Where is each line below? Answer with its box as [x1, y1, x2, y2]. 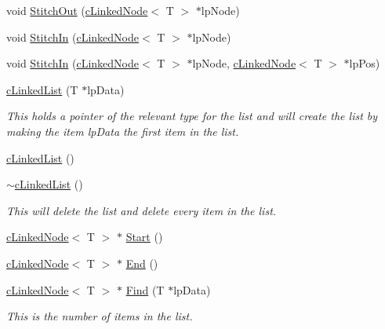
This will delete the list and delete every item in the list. [6, 202, 277, 218]
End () [125, 254, 158, 271]
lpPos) [349, 55, 380, 71]
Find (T [125, 281, 165, 298]
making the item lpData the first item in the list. [6, 122, 239, 139]
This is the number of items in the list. [6, 308, 193, 324]
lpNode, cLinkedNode [192, 55, 296, 71]
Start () [125, 228, 163, 245]
